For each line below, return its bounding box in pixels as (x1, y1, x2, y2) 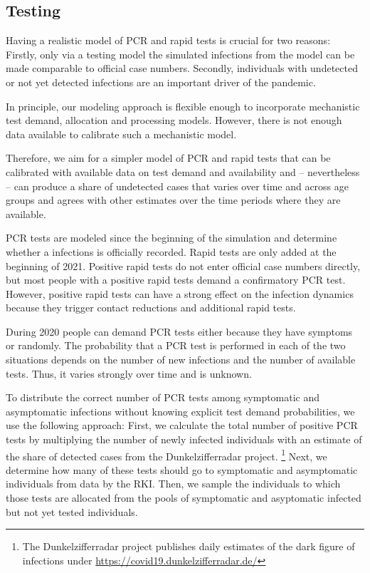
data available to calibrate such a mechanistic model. (6, 126, 237, 141)
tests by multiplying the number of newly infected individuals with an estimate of (6, 432, 362, 447)
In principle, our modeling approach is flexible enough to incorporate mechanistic (6, 98, 360, 113)
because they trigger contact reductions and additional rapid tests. (6, 300, 296, 315)
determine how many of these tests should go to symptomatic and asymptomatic (6, 462, 358, 477)
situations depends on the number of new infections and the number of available (6, 352, 356, 367)
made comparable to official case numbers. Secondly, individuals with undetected (6, 61, 358, 76)
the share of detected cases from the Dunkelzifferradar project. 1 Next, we (6, 446, 327, 463)
